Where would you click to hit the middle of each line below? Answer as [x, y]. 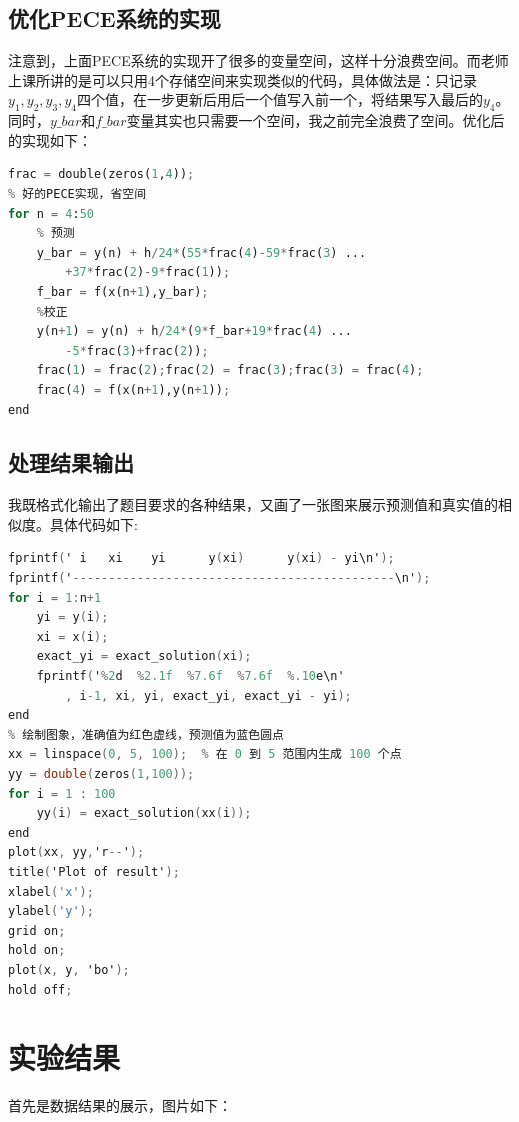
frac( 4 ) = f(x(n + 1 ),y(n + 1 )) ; [133, 389]
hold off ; [40, 989]
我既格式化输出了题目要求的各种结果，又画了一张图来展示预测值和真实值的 [253, 504]
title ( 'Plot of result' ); [94, 871]
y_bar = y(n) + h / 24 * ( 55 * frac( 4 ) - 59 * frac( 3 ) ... [201, 252]
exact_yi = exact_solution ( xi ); [144, 656]
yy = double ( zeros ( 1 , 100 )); [101, 774]
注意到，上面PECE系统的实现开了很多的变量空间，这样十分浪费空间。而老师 [258, 60]
